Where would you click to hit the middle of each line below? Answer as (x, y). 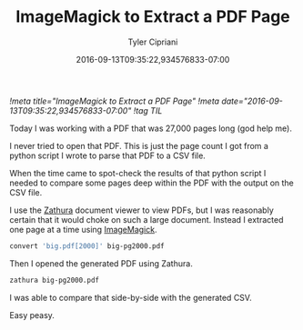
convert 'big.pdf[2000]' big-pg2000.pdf (87, 246)
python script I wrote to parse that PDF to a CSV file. (108, 155)
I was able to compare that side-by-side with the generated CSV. (131, 297)
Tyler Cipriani (153, 42)
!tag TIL (148, 110)
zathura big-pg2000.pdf (55, 280)
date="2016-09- (252, 101)
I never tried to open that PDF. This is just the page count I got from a (139, 145)
